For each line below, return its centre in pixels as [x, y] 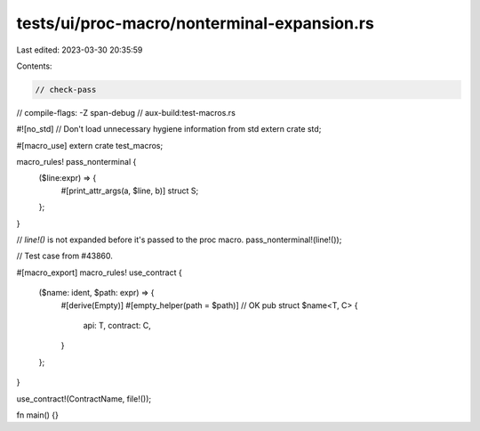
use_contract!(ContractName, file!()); [84, 398]
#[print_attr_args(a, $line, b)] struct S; [130, 191]
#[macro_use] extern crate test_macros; [90, 145]
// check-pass [66, 89]
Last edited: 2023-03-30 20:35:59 [80, 50]
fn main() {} [38, 415]
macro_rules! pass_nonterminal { [76, 162]
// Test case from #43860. [64, 256]
